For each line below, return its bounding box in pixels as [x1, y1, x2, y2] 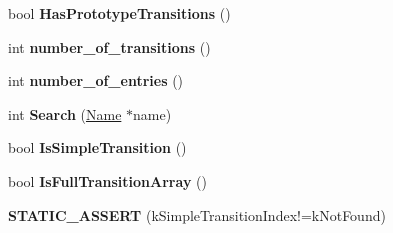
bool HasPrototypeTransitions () [8, 3, 231, 23]
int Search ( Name [8, 103, 122, 124]
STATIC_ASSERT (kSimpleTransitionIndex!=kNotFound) [8, 204, 386, 225]
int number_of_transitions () [8, 36, 211, 57]
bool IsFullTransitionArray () [8, 170, 207, 191]
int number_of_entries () [8, 70, 184, 91]
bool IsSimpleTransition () [8, 137, 187, 158]
